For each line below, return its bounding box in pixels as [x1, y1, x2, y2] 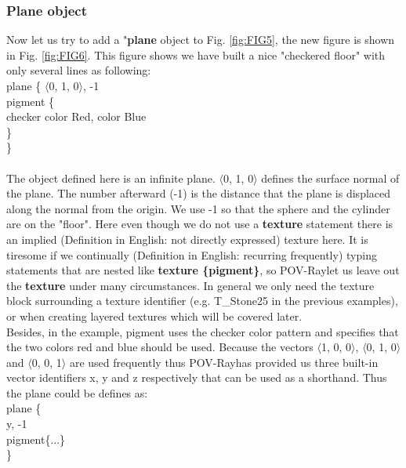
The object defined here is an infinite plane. [6, 169, 216, 186]
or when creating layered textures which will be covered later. [6, 307, 303, 324]
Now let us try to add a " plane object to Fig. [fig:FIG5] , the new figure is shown [6, 31, 395, 48]
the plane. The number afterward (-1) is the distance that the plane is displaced [6, 185, 391, 201]
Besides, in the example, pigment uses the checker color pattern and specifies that [6, 323, 399, 339]
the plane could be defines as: [6, 384, 148, 401]
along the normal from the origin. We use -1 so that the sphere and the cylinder [6, 200, 390, 216]
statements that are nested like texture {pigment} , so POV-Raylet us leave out [6, 262, 400, 278]
